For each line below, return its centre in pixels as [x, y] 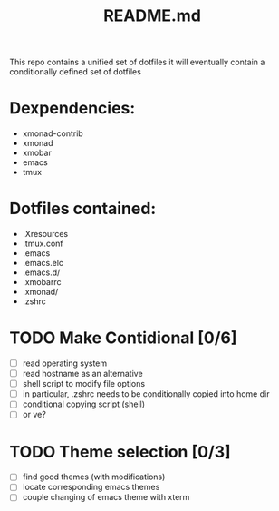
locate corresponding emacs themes [91, 487]
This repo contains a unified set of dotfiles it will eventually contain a [137, 62]
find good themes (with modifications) [94, 477]
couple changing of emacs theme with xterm [106, 497]
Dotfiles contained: [83, 209]
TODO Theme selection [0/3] [120, 452]
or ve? [34, 415]
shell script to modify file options [84, 384]
